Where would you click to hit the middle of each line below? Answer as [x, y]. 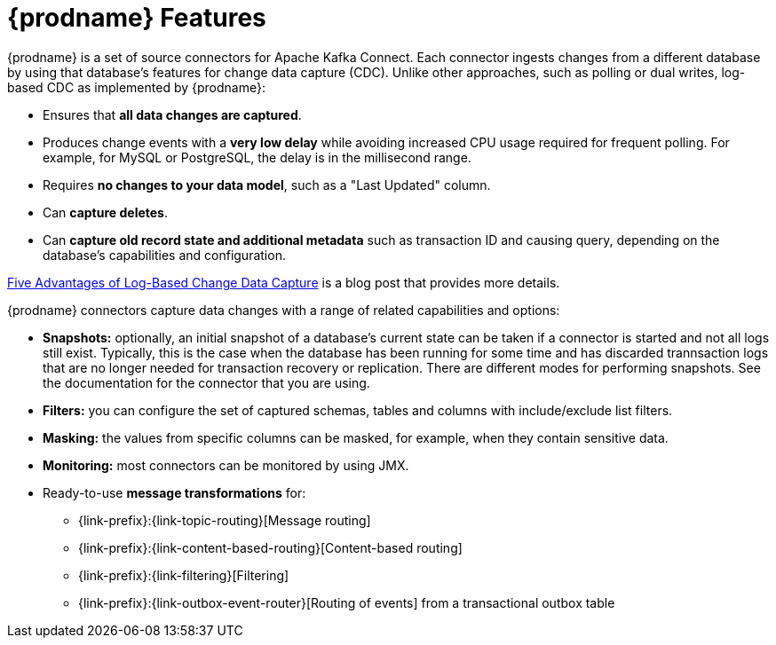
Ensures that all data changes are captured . [172, 114]
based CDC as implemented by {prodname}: [136, 87]
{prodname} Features [137, 18]
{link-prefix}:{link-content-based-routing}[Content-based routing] [270, 547]
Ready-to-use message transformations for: [174, 492]
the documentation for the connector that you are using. [206, 382]
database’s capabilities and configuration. [164, 255]
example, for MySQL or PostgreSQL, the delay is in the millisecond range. [257, 157]
